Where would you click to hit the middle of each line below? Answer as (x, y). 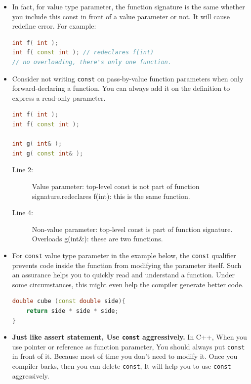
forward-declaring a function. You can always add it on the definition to (121, 88)
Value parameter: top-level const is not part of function (116, 186)
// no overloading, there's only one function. (92, 62)
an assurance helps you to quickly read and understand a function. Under (123, 275)
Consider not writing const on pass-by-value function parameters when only (128, 78)
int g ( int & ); (37, 144)
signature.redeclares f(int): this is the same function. (111, 196)
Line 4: (22, 212)
